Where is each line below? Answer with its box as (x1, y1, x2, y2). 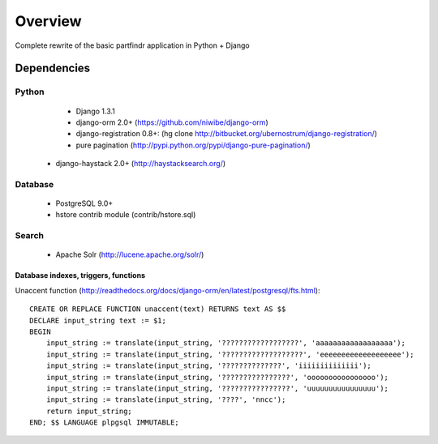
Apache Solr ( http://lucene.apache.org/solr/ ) (55, 250, 204, 259)
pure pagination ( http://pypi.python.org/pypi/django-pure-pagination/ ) (75, 140, 311, 150)
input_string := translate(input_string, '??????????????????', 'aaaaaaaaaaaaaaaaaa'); (45, 339, 406, 348)
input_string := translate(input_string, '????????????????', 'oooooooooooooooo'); (45, 373, 389, 382)
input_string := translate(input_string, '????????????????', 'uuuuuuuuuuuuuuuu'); (45, 383, 389, 393)
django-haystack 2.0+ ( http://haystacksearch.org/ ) (55, 159, 226, 169)
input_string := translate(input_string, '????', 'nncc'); (45, 395, 286, 404)
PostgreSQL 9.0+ (55, 199, 114, 208)
